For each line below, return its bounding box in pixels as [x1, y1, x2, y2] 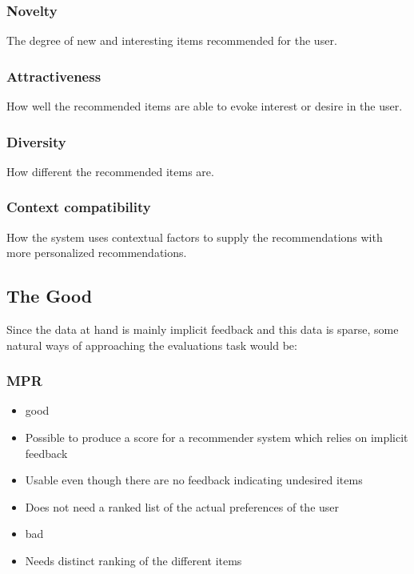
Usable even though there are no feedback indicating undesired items [25, 472, 363, 488]
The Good [6, 283, 93, 308]
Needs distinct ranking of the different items [25, 552, 242, 569]
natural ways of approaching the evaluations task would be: [6, 336, 297, 353]
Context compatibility [6, 197, 151, 217]
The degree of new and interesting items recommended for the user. [6, 32, 337, 49]
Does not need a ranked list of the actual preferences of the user [25, 498, 340, 515]
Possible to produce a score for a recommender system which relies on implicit [25, 429, 408, 446]
